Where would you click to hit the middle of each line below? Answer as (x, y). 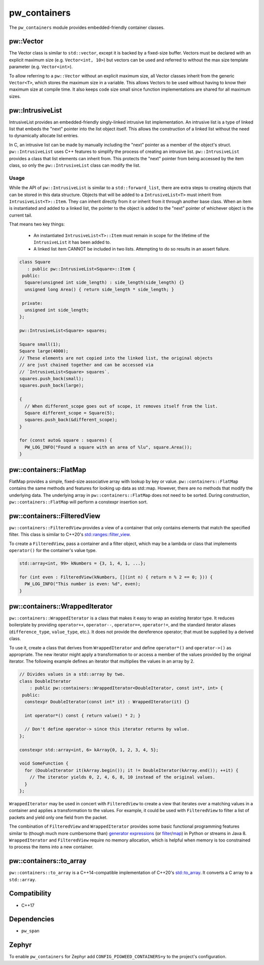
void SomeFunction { (44, 764)
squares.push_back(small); (52, 378)
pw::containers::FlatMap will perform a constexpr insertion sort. (78, 502)
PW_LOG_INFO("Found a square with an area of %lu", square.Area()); (109, 447)
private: (33, 303)
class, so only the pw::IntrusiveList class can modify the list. (75, 165)
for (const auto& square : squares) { (66, 440)
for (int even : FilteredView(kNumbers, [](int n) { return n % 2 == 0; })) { (116, 577)
